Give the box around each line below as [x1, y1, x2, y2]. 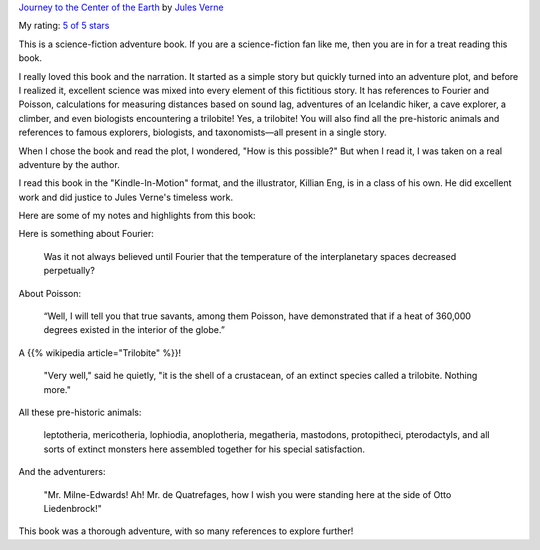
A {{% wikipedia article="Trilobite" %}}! [18, 346, 182, 359]
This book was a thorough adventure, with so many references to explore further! [18, 525, 354, 537]
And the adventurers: [18, 466, 106, 478]
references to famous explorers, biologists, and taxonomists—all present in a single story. [18, 126, 387, 139]
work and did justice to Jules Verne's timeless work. [18, 191, 234, 203]
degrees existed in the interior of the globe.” [43, 324, 225, 336]
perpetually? [43, 265, 95, 277]
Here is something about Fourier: [18, 228, 154, 240]
